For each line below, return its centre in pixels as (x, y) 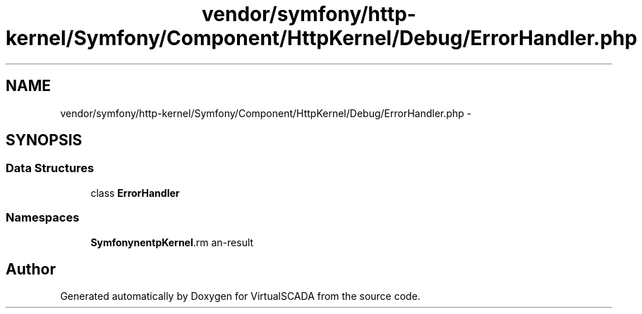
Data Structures (50, 168)
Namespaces (43, 218)
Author (31, 269)
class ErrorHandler (135, 193)
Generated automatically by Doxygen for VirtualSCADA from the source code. (240, 296)
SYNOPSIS (44, 140)
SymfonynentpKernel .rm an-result (172, 242)
